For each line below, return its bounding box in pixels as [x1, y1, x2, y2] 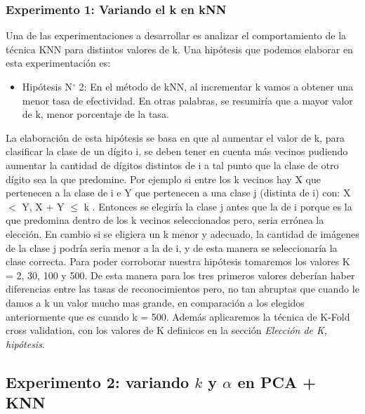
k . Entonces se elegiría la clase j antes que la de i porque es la [84, 199, 352, 213]
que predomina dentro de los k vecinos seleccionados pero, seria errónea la [6, 213, 324, 227]
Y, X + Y [22, 199, 65, 213]
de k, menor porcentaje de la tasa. [22, 107, 169, 121]
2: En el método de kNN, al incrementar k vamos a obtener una [79, 79, 354, 93]
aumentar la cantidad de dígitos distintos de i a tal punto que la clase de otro [6, 157, 339, 172]
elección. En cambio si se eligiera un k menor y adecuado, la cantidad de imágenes [6, 226, 359, 241]
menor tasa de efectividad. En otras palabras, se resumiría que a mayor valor [22, 93, 353, 107]
